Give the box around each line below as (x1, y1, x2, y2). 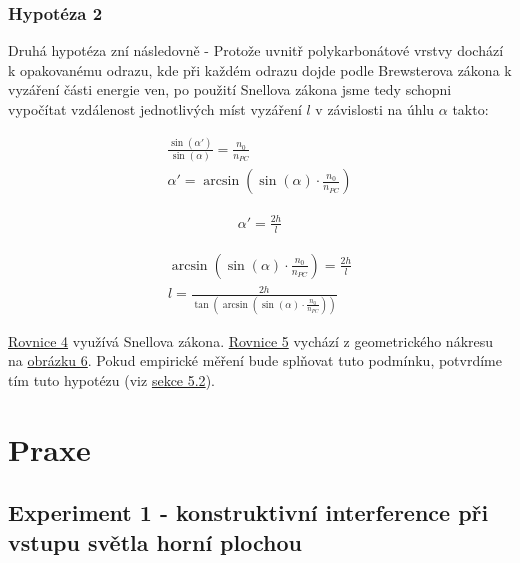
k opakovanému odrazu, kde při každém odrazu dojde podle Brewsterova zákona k (8, 59, 512, 80)
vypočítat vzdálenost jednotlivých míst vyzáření (8, 99, 302, 119)
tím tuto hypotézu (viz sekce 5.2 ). (8, 369, 215, 390)
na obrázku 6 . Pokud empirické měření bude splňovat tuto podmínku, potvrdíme (8, 350, 502, 371)
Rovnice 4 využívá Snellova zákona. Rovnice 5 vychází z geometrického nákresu (8, 330, 494, 351)
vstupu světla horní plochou (8, 526, 302, 557)
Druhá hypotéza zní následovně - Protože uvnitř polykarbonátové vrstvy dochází (8, 40, 504, 61)
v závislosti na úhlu (315, 99, 435, 119)
